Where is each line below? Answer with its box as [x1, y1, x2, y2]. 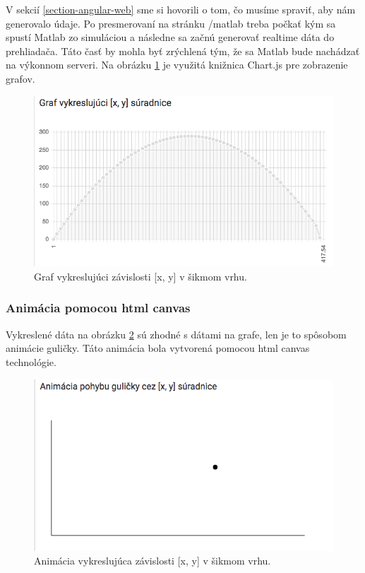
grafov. [6, 71, 35, 85]
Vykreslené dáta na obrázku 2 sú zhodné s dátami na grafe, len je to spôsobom [6, 326, 347, 341]
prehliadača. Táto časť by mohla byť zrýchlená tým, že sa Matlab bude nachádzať [6, 43, 360, 58]
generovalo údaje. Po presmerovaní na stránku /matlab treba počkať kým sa [6, 16, 336, 30]
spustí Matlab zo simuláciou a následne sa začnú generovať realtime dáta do [6, 30, 335, 45]
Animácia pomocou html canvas [6, 299, 191, 317]
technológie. [6, 354, 56, 369]
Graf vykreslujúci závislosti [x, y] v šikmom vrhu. [34, 268, 247, 283]
